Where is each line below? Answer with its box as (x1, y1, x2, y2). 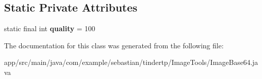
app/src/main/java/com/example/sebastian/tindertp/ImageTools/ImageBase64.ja (4, 57, 258, 67)
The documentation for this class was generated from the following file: (4, 40, 224, 50)
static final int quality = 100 (4, 23, 95, 34)
